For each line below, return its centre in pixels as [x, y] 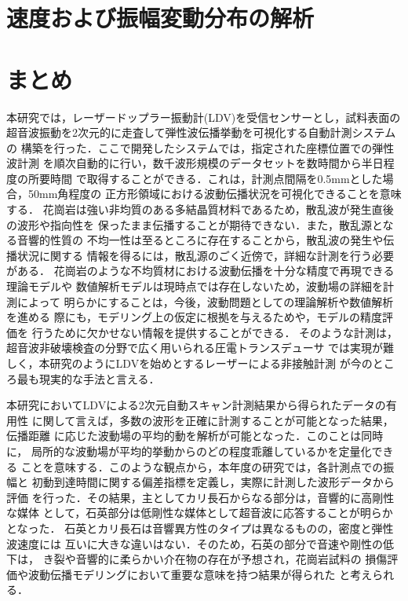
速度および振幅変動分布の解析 [160, 18]
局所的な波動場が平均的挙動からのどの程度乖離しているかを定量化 [201, 451]
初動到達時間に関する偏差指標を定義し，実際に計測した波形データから [213, 482]
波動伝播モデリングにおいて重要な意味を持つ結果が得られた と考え [200, 574]
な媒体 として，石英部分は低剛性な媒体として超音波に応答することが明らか [200, 513]
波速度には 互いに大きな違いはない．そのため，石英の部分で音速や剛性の [195, 543]
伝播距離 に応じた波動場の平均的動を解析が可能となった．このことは [184, 436]
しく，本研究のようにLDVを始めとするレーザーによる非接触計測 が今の [189, 363]
